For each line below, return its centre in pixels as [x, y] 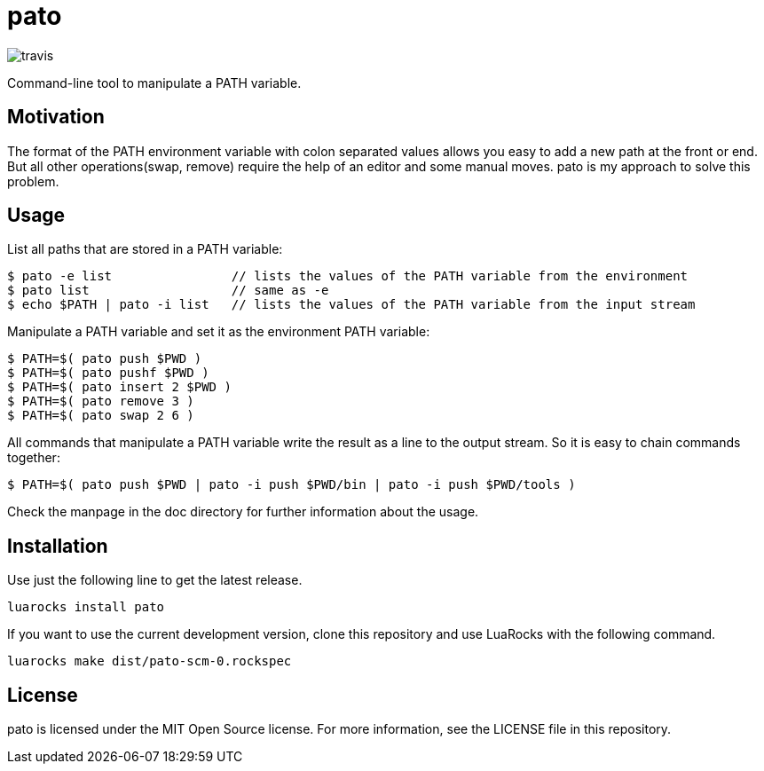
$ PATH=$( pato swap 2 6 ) [101, 416]
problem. [33, 181]
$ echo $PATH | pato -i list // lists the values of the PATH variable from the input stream [351, 305]
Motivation [56, 117]
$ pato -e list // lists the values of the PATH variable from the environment [348, 276]
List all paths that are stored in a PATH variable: [145, 249]
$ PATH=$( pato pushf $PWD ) [108, 373]
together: [34, 458]
